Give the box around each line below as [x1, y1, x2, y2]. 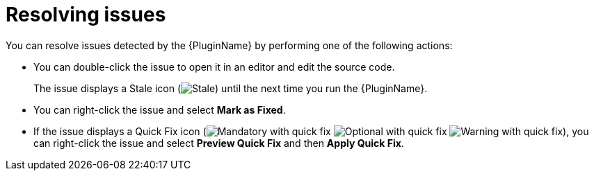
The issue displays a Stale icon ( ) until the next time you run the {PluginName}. [33, 82, 428, 94]
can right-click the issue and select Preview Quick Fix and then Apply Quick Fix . [33, 137, 404, 149]
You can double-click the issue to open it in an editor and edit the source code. [33, 60, 395, 73]
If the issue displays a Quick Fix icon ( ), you [33, 125, 589, 137]
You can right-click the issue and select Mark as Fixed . [33, 103, 286, 116]
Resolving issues [6, 3, 166, 26]
